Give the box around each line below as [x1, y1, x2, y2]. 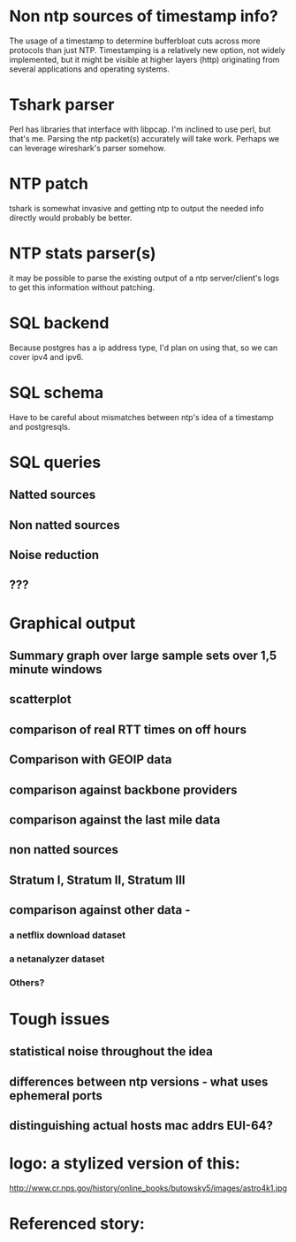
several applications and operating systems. [9, 64, 170, 74]
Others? [9, 976, 45, 988]
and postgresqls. [9, 421, 71, 432]
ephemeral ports [9, 1088, 103, 1103]
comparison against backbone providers [9, 782, 238, 797]
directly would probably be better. [9, 212, 133, 223]
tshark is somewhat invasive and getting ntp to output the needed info [9, 203, 264, 213]
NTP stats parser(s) [9, 243, 156, 263]
